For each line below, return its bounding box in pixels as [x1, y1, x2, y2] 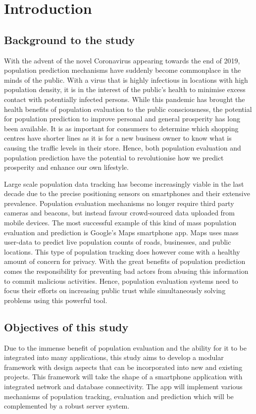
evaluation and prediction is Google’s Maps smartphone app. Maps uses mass [4, 227, 239, 237]
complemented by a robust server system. [4, 401, 130, 411]
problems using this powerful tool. [4, 295, 107, 305]
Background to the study [4, 32, 135, 47]
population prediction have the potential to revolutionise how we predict [4, 152, 224, 162]
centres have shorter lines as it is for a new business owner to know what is [4, 133, 232, 143]
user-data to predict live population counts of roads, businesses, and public [4, 237, 231, 247]
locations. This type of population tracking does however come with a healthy [4, 246, 240, 257]
